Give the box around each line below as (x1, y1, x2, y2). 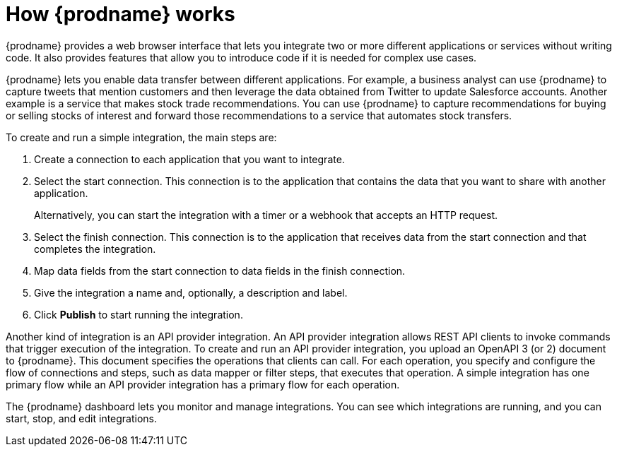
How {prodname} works (6, 2, 235, 26)
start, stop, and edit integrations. (6, 412, 158, 424)
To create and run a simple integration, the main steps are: (6, 131, 277, 143)
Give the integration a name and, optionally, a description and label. (34, 286, 348, 299)
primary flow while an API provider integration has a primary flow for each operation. (6, 378, 400, 391)
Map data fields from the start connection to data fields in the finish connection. (34, 264, 406, 277)
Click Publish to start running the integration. (34, 308, 243, 321)
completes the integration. (34, 242, 156, 255)
